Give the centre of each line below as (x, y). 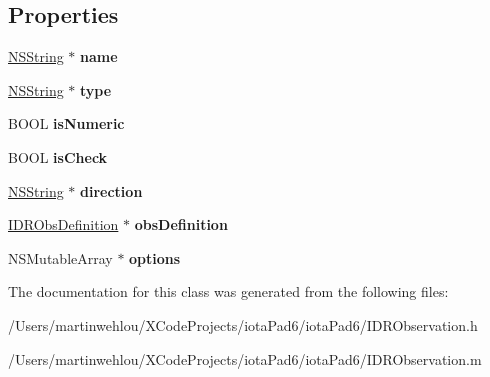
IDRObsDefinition (63, 224)
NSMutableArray (60, 257)
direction (111, 190)
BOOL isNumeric (66, 123)
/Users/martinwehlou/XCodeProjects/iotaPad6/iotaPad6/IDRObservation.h (243, 324)
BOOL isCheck (58, 156)
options (155, 257)
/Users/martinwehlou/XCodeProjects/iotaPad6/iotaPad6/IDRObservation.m (245, 358)
